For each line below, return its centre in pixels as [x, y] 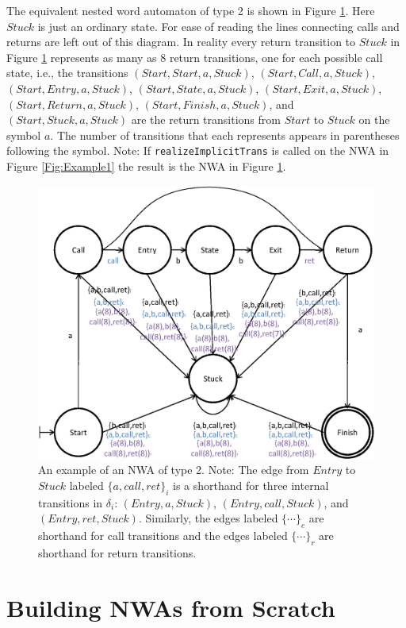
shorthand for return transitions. [117, 552]
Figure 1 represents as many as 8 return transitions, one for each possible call [195, 57]
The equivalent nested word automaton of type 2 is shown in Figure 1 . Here [191, 10]
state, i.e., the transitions [67, 73]
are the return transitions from [206, 119]
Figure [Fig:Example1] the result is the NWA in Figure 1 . [146, 166]
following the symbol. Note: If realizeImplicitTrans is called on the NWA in [198, 150]
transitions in [71, 502]
